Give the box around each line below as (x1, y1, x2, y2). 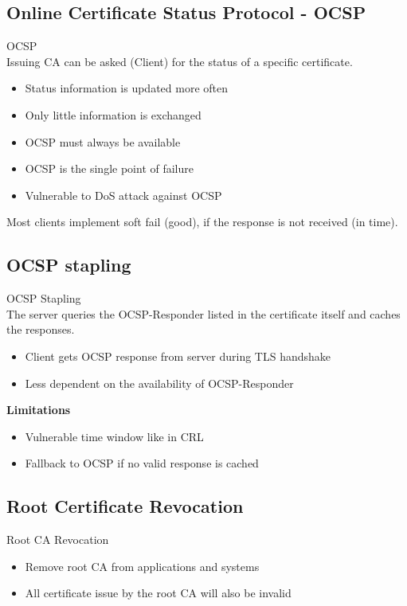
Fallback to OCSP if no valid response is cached (25, 455, 259, 471)
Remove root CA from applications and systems (25, 557, 260, 574)
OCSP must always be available (25, 133, 181, 150)
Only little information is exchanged (25, 106, 202, 123)
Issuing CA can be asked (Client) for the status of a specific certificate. (6, 53, 353, 69)
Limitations (6, 401, 71, 418)
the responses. (6, 321, 75, 338)
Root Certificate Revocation (6, 494, 244, 518)
